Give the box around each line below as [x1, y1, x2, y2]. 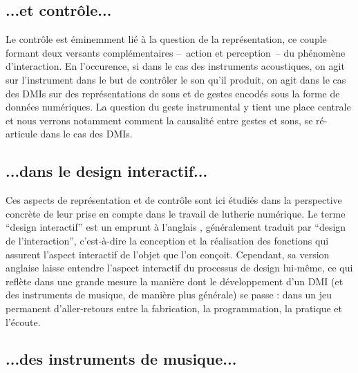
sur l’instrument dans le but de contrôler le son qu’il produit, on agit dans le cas [6, 72, 346, 86]
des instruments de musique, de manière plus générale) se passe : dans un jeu [6, 287, 332, 302]
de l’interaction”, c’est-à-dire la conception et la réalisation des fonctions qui [6, 233, 329, 247]
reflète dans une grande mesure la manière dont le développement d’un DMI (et [6, 274, 343, 288]
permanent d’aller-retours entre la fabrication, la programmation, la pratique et [6, 300, 342, 315]
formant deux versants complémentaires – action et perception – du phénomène [6, 45, 346, 59]
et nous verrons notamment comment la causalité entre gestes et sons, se [6, 113, 313, 127]
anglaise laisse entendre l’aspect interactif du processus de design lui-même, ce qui [6, 260, 353, 275]
